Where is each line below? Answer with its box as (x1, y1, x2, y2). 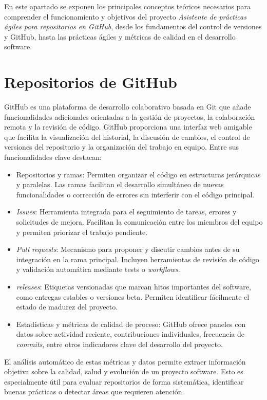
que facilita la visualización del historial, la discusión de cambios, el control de (4, 131, 250, 142)
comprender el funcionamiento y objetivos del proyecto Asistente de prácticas (4, 11, 246, 22)
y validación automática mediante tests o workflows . (16, 264, 180, 275)
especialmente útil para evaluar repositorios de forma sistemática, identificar (4, 376, 244, 387)
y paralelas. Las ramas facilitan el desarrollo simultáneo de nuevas (16, 179, 224, 190)
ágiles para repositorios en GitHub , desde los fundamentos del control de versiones (4, 21, 262, 32)
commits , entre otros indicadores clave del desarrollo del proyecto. (16, 338, 223, 349)
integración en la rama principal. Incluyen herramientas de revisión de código (16, 253, 259, 264)
